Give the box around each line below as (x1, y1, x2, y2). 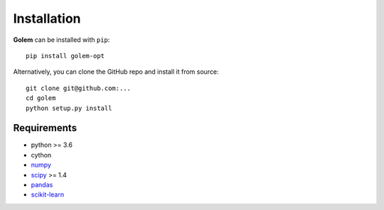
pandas (31, 180, 53, 189)
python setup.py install (26, 104, 112, 112)
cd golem (26, 94, 56, 102)
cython (31, 150, 52, 159)
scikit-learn (31, 190, 64, 199)
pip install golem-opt (26, 52, 105, 60)
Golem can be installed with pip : (13, 35, 110, 44)
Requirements (13, 122, 78, 134)
